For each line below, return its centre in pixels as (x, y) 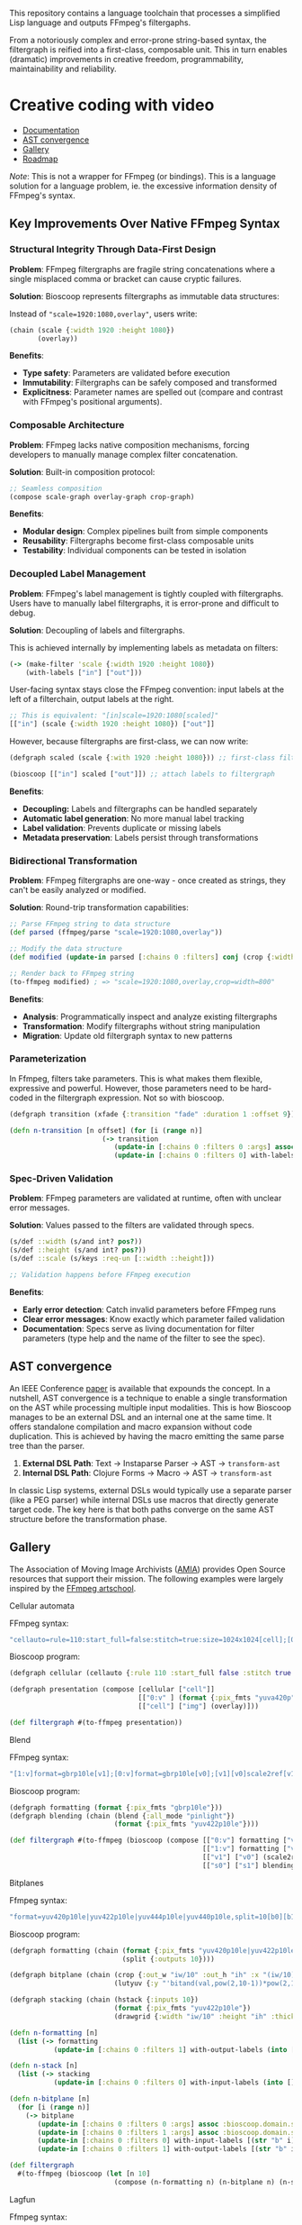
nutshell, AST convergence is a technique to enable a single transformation (148, 1398)
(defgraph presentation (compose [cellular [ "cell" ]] (112, 1690)
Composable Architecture (67, 425)
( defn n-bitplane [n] (50, 2099)
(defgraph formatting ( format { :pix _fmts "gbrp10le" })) (116, 1807)
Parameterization (48, 1059)
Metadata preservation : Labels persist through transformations (140, 837)
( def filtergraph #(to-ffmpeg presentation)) (96, 1722)
